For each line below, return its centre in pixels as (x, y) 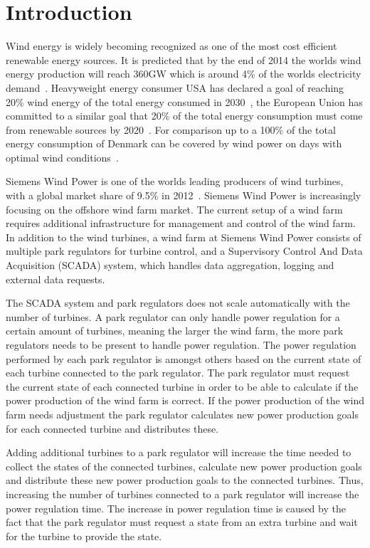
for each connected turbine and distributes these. (112, 428)
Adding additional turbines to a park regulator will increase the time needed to (179, 452)
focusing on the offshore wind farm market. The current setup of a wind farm (174, 209)
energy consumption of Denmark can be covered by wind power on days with (174, 143)
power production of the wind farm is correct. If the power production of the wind (185, 400)
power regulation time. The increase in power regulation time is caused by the (176, 508)
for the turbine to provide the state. (84, 536)
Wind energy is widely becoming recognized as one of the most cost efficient (171, 46)
